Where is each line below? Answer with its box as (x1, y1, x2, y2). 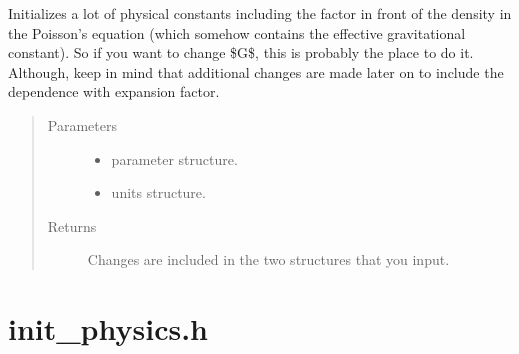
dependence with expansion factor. (8, 81, 220, 102)
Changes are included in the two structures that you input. (87, 249, 450, 270)
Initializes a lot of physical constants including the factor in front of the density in (8, 3, 512, 23)
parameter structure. (111, 148, 238, 169)
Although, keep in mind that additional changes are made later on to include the (8, 61, 504, 82)
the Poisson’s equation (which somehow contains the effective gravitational (8, 22, 466, 43)
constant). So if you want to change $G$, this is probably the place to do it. (8, 42, 474, 63)
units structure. (111, 182, 206, 203)
